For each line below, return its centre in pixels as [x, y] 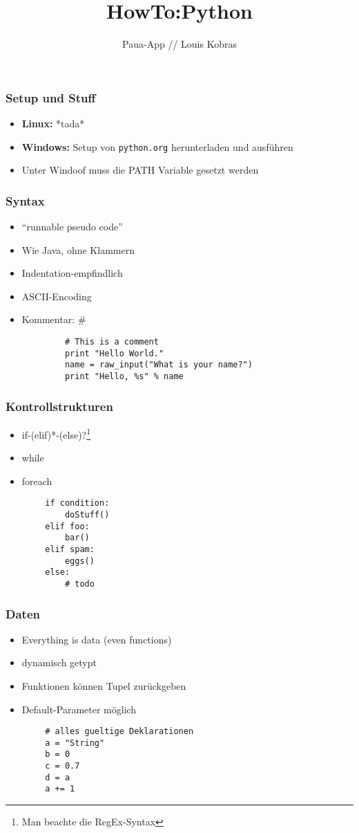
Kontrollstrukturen [59, 406]
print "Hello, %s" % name [124, 377]
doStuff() [87, 514]
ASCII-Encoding [57, 296]
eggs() [79, 561]
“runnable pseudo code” [72, 227]
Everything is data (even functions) [97, 639]
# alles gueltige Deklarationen [119, 732]
